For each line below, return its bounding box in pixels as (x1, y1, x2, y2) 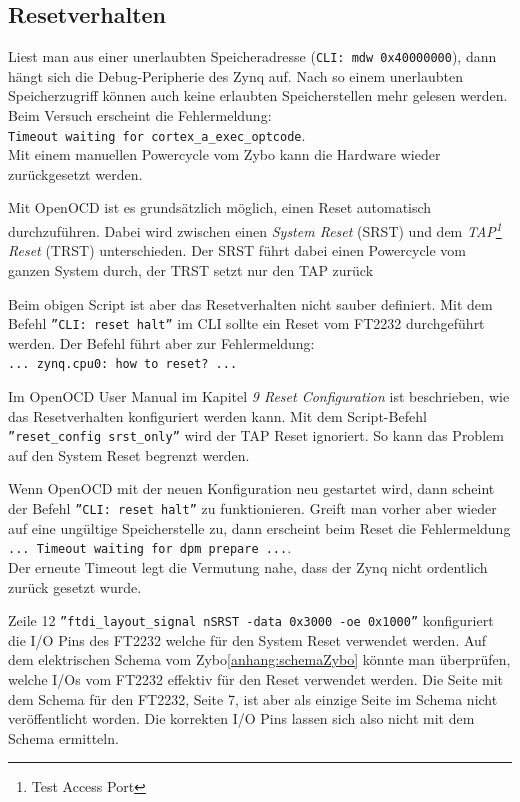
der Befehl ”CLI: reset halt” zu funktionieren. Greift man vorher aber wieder (8, 498, 497, 519)
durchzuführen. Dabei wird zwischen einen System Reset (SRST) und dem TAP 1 (8, 218, 502, 241)
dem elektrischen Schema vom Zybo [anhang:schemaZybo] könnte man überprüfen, (8, 649, 511, 670)
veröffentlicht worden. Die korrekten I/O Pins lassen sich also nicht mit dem (8, 708, 475, 729)
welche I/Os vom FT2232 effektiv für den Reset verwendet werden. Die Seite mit (8, 668, 504, 689)
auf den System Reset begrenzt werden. (8, 444, 250, 465)
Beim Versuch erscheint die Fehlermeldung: (8, 105, 272, 126)
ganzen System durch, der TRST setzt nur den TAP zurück (8, 259, 374, 280)
